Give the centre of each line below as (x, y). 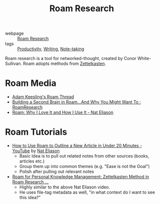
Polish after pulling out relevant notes (57, 172)
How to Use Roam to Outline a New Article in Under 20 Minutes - (77, 146)
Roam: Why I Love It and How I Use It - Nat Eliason (62, 112)
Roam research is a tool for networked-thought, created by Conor (71, 59)
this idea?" (30, 198)
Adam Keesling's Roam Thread (43, 97)
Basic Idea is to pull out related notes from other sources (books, (84, 156)
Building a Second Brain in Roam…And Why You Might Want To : (76, 102)
